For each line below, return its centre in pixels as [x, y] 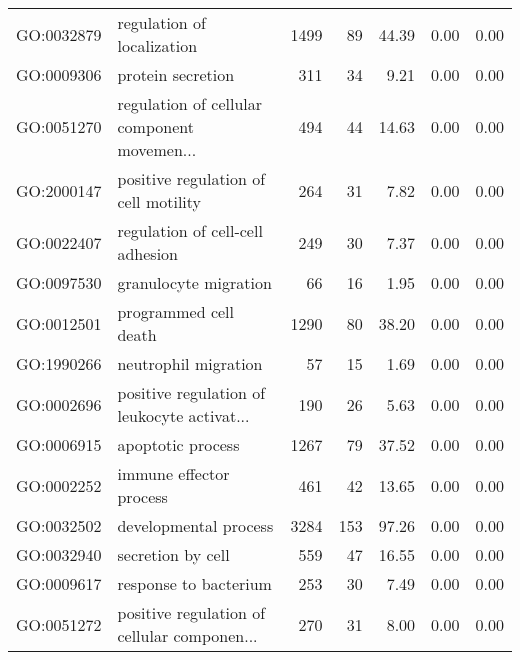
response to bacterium [194, 583]
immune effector [173, 473]
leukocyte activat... [183, 415]
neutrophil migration [190, 363]
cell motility [159, 201]
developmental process [195, 525]
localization [157, 45]
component [155, 126]
